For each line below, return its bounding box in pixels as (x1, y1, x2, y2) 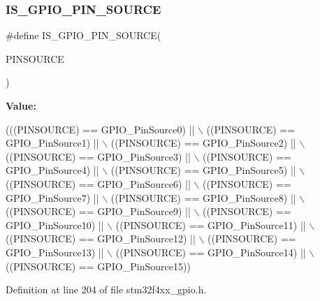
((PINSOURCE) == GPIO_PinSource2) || (110, 135, 296, 150)
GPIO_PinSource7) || (6, 190, 99, 205)
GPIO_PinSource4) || (6, 163, 99, 177)
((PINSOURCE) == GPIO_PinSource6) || (6, 176, 191, 191)
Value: (6, 98, 36, 112)
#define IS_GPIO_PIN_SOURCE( (6, 28, 161, 43)
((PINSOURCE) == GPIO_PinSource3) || (6, 149, 191, 163)
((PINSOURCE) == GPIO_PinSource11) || (115, 217, 306, 232)
